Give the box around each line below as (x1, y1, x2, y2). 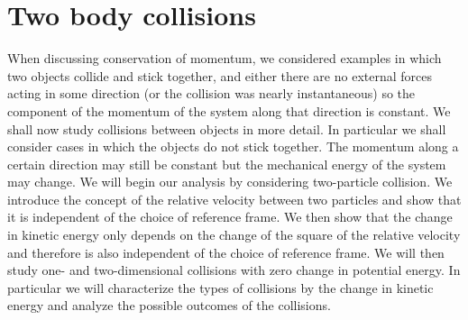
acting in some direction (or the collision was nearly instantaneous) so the (7, 84, 416, 103)
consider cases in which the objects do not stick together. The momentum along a (7, 137, 459, 156)
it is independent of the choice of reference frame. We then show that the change (7, 207, 453, 226)
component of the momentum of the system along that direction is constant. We (7, 101, 451, 120)
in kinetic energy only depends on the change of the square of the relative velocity (7, 225, 461, 244)
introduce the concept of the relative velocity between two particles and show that (7, 189, 462, 208)
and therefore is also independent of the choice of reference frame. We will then (7, 242, 445, 261)
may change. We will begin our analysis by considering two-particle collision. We (7, 172, 453, 191)
